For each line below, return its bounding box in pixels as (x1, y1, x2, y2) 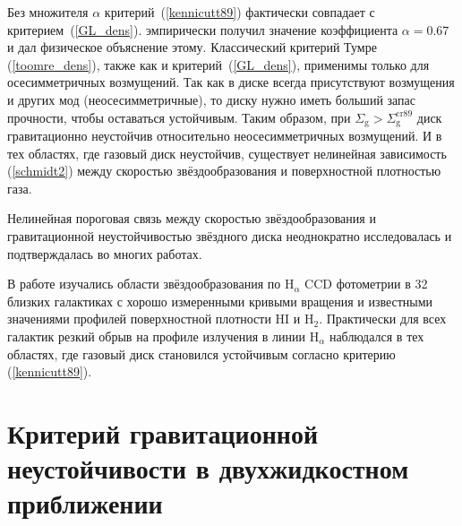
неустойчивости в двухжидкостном (7, 450, 409, 487)
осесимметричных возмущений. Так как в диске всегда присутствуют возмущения (7, 73, 455, 91)
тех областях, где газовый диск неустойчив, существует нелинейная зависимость (7, 143, 447, 162)
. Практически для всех (319, 309, 447, 328)
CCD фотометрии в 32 (304, 274, 428, 293)
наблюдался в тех (329, 326, 424, 345)
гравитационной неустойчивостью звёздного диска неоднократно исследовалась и (7, 226, 452, 245)
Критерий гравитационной (7, 414, 319, 451)
